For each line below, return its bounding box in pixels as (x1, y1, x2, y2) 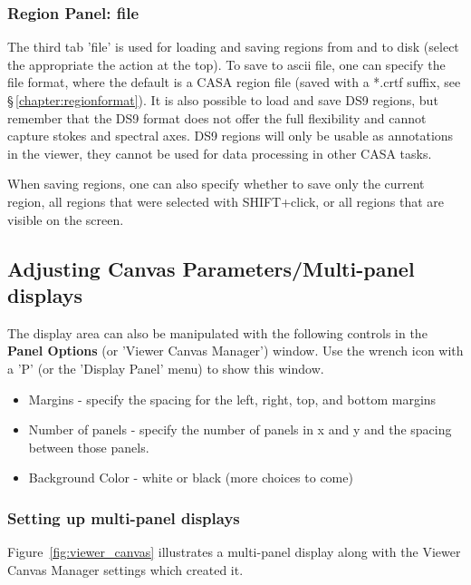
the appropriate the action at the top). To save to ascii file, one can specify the (7, 54, 446, 73)
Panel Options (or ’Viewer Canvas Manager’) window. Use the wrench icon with (7, 341, 464, 360)
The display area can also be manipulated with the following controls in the (7, 323, 428, 342)
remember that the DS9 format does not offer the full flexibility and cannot (7, 108, 427, 127)
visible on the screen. (7, 210, 124, 229)
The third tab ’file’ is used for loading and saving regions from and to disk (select (7, 37, 459, 56)
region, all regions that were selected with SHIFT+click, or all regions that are (7, 191, 445, 210)
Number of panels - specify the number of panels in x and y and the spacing (28, 420, 452, 439)
